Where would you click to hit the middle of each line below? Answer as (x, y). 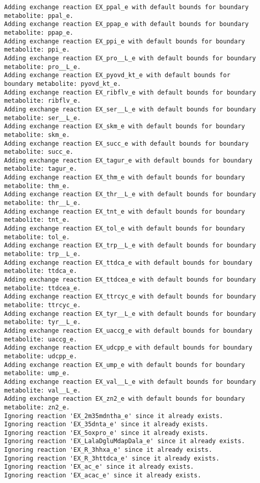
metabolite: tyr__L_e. (43, 322)
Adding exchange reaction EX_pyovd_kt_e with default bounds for (117, 75)
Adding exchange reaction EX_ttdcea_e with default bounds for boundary (130, 280)
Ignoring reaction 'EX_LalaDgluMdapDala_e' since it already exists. (125, 441)
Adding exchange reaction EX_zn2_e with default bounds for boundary (125, 399)
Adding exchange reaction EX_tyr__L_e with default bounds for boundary (130, 314)
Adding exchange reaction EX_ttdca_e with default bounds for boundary (128, 262)
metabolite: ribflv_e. (43, 101)
